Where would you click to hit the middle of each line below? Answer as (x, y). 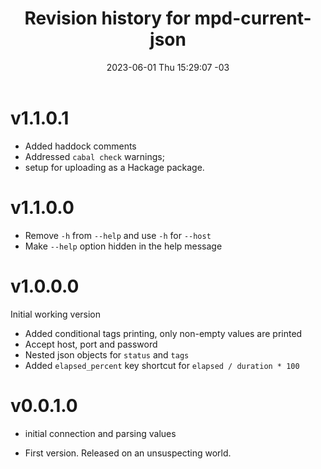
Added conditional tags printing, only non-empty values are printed (163, 333)
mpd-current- (253, 18)
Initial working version (56, 314)
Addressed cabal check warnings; (94, 156)
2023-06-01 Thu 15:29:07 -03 (168, 67)
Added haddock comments (80, 146)
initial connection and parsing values (100, 433)
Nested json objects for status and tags (107, 354)
